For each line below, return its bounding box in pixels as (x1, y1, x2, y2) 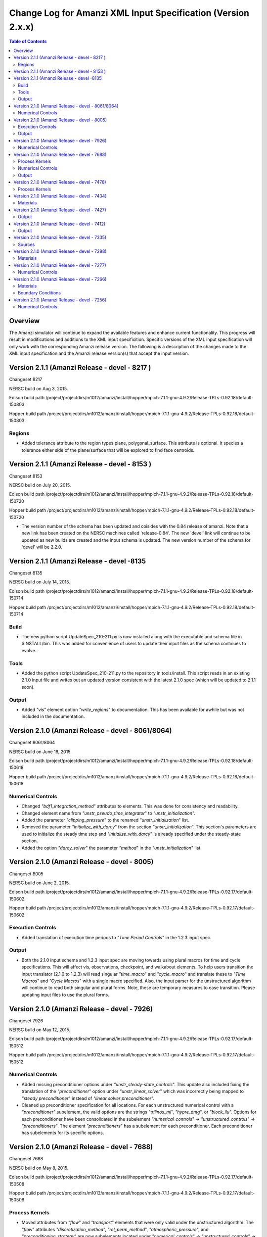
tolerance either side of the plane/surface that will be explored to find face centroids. (21, 447, 195, 453)
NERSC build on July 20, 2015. (9, 482, 71, 488)
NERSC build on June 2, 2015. (9, 880, 70, 886)
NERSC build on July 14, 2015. (9, 579, 70, 585)
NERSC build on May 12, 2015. (9, 1027, 71, 1033)
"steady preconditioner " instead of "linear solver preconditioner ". (21, 1095, 155, 1101)
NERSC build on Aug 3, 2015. (9, 385, 68, 391)
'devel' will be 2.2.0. (21, 544, 63, 550)
